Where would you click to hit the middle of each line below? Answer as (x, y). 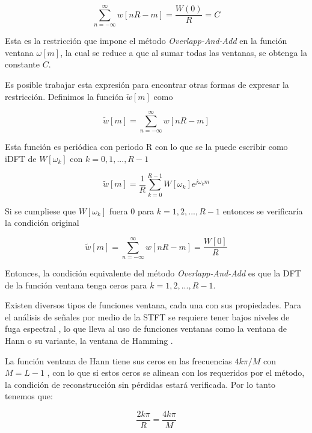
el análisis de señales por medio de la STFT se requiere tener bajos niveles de (147, 316)
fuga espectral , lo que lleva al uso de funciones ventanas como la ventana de (146, 329)
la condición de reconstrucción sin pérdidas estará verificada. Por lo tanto (140, 384)
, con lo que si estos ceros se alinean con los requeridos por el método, (176, 372)
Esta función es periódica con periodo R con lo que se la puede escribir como (146, 147)
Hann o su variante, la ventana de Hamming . (89, 340)
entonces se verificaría (263, 210)
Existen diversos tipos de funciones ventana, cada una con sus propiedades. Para (153, 305)
